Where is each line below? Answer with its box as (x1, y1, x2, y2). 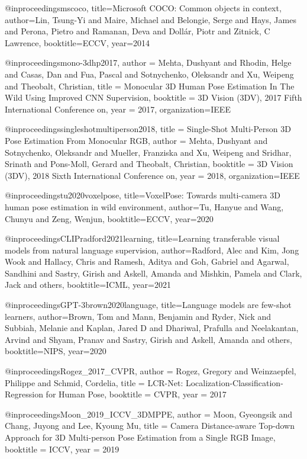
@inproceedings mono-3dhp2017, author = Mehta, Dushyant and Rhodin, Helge (5, 56, 292, 69)
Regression (5, 388, 43, 400)
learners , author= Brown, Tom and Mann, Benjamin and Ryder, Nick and (5, 310, 272, 322)
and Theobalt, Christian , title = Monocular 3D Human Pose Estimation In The (5, 79, 295, 92)
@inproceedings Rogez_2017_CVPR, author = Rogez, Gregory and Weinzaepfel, (5, 365, 296, 377)
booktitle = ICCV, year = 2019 (5, 442, 119, 455)
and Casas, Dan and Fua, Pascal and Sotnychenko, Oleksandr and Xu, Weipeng (5, 68, 294, 80)
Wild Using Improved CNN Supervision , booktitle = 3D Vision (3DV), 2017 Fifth (5, 91, 302, 104)
